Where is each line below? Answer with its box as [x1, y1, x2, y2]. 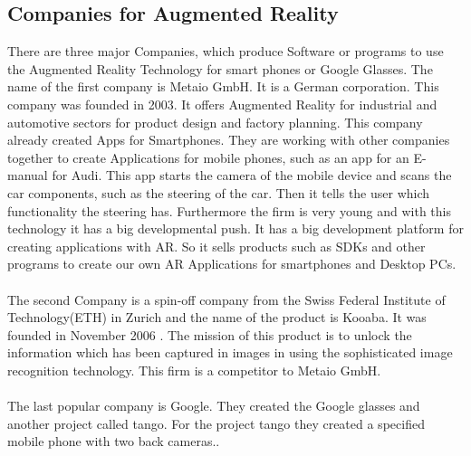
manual [7, 166, 48, 185]
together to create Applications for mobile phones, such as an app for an [7, 147, 409, 166]
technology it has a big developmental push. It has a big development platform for [7, 219, 464, 238]
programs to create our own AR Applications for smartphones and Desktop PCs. [7, 254, 457, 273]
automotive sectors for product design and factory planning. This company [7, 112, 423, 131]
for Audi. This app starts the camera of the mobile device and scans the [52, 166, 452, 185]
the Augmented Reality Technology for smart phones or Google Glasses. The [7, 59, 433, 78]
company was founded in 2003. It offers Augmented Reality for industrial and [7, 94, 437, 113]
